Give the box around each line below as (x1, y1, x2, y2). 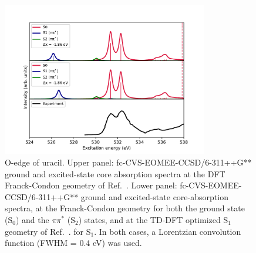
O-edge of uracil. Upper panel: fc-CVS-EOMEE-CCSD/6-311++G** (5, 156, 252, 168)
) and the (15, 213, 49, 225)
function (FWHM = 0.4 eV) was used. (5, 237, 142, 249)
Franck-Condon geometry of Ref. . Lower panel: (5, 179, 177, 191)
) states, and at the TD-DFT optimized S (78, 213, 228, 225)
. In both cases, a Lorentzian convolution (94, 225, 241, 237)
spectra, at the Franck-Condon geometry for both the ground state (5, 202, 245, 214)
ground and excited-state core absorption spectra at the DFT (5, 167, 225, 180)
